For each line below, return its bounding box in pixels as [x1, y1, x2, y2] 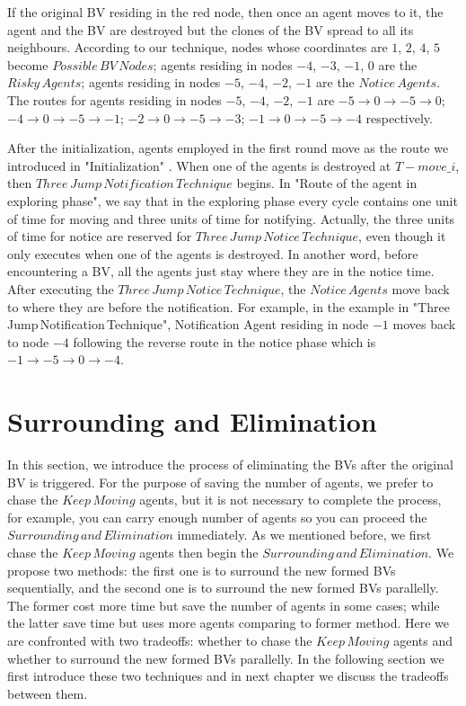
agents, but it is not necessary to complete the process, [139, 490, 442, 509]
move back [391, 279, 450, 298]
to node [7, 332, 49, 351]
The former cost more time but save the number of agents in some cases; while [7, 595, 440, 614]
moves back [392, 315, 456, 334]
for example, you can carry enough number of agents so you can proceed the [7, 507, 427, 526]
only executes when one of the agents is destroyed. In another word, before [7, 244, 418, 263]
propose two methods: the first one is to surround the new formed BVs [7, 560, 396, 579]
